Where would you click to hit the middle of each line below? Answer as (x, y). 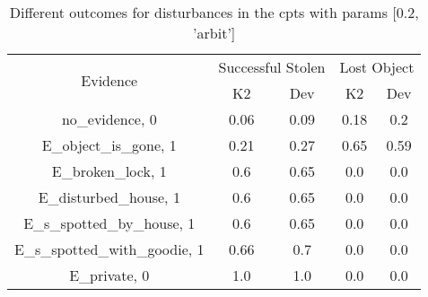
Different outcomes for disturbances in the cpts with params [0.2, (214, 12)
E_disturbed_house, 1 (109, 197)
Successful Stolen (272, 67)
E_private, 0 (109, 275)
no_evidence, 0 (109, 119)
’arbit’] (214, 33)
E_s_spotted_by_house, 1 (109, 223)
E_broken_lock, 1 (109, 171)
